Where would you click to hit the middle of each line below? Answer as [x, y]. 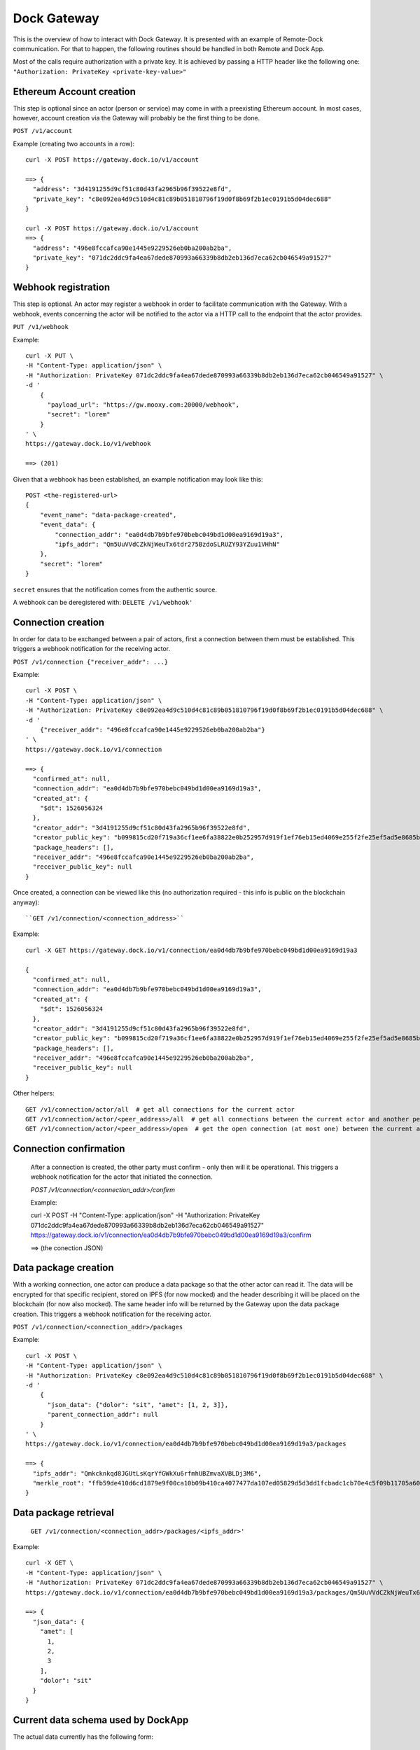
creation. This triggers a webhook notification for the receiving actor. [112, 1314]
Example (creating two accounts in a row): [74, 143]
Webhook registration [62, 287]
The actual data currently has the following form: [83, 1737]
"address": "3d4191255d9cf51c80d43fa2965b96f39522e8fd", [132, 189]
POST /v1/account [43, 131]
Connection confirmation [69, 1149]
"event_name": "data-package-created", [108, 515]
